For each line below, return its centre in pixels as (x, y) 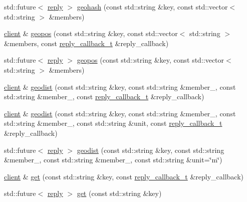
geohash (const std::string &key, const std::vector (152, 7)
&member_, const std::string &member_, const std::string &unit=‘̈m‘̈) (113, 160)
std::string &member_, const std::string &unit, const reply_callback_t (113, 123)
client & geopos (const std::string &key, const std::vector (91, 33)
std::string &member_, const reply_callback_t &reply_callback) (104, 96)
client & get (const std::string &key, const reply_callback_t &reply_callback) (124, 176)
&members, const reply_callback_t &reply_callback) (86, 43)
